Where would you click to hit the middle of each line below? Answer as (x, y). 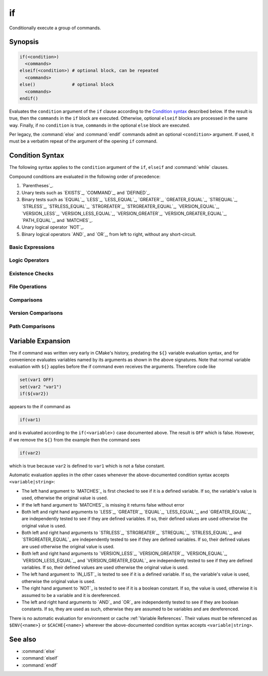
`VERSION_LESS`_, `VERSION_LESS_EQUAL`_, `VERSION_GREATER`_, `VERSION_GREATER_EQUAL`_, (124, 213)
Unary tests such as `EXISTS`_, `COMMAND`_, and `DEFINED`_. (86, 192)
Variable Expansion (40, 341)
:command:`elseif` (40, 658)
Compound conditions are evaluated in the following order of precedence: (85, 176)
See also (23, 639)
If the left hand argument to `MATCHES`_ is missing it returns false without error (103, 505)
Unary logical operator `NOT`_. (53, 227)
